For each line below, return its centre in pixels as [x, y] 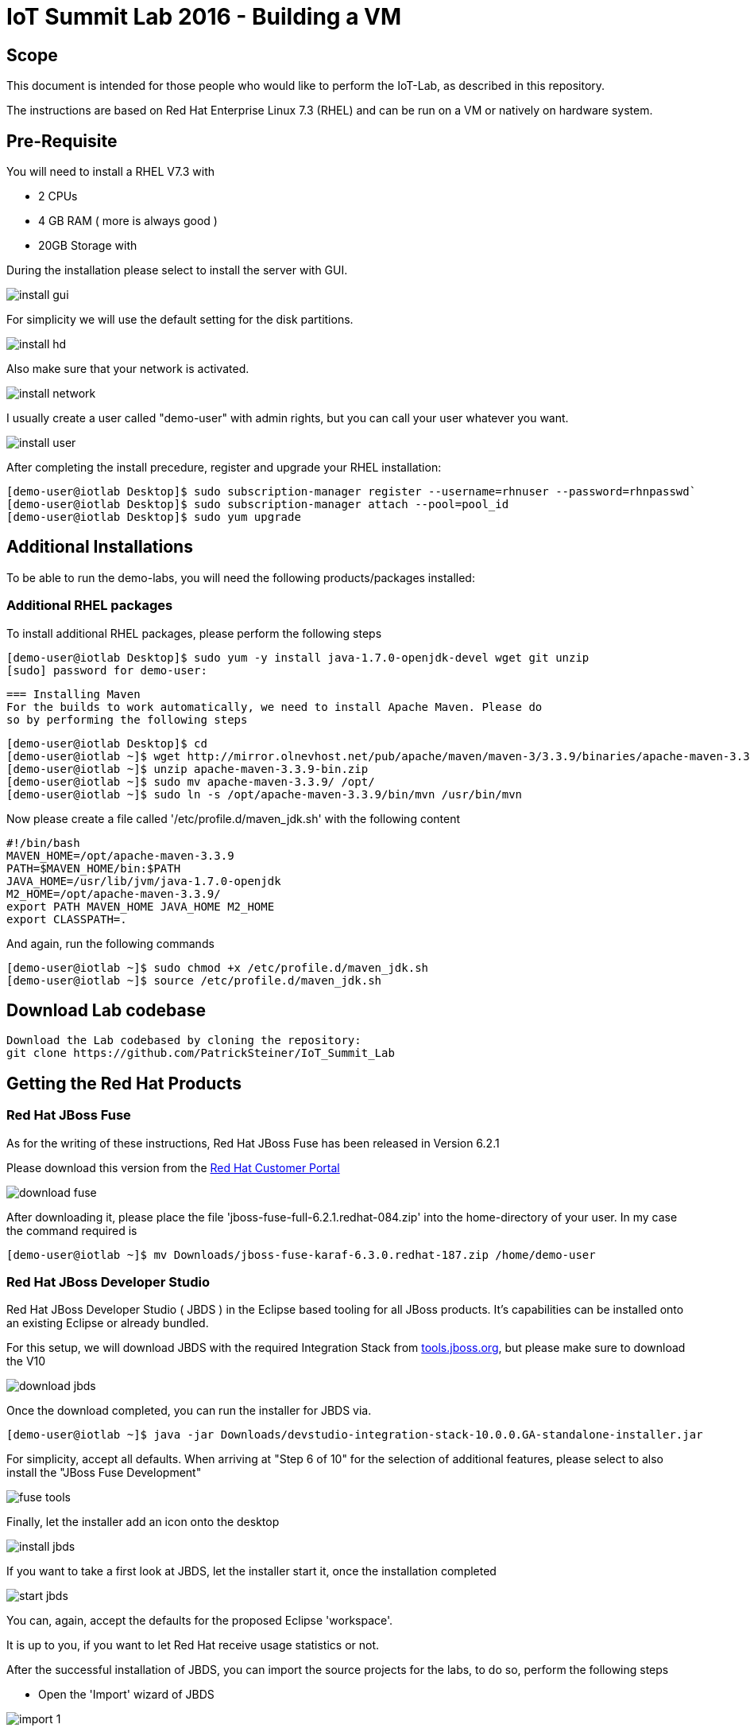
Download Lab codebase [106, 1011]
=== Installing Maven [73, 694]
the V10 [26, 1361]
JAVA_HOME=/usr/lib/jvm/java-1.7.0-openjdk [144, 881]
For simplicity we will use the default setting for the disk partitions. [180, 320]
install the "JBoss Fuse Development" [104, 1473]
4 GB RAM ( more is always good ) [128, 221]
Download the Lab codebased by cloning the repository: [184, 1041]
